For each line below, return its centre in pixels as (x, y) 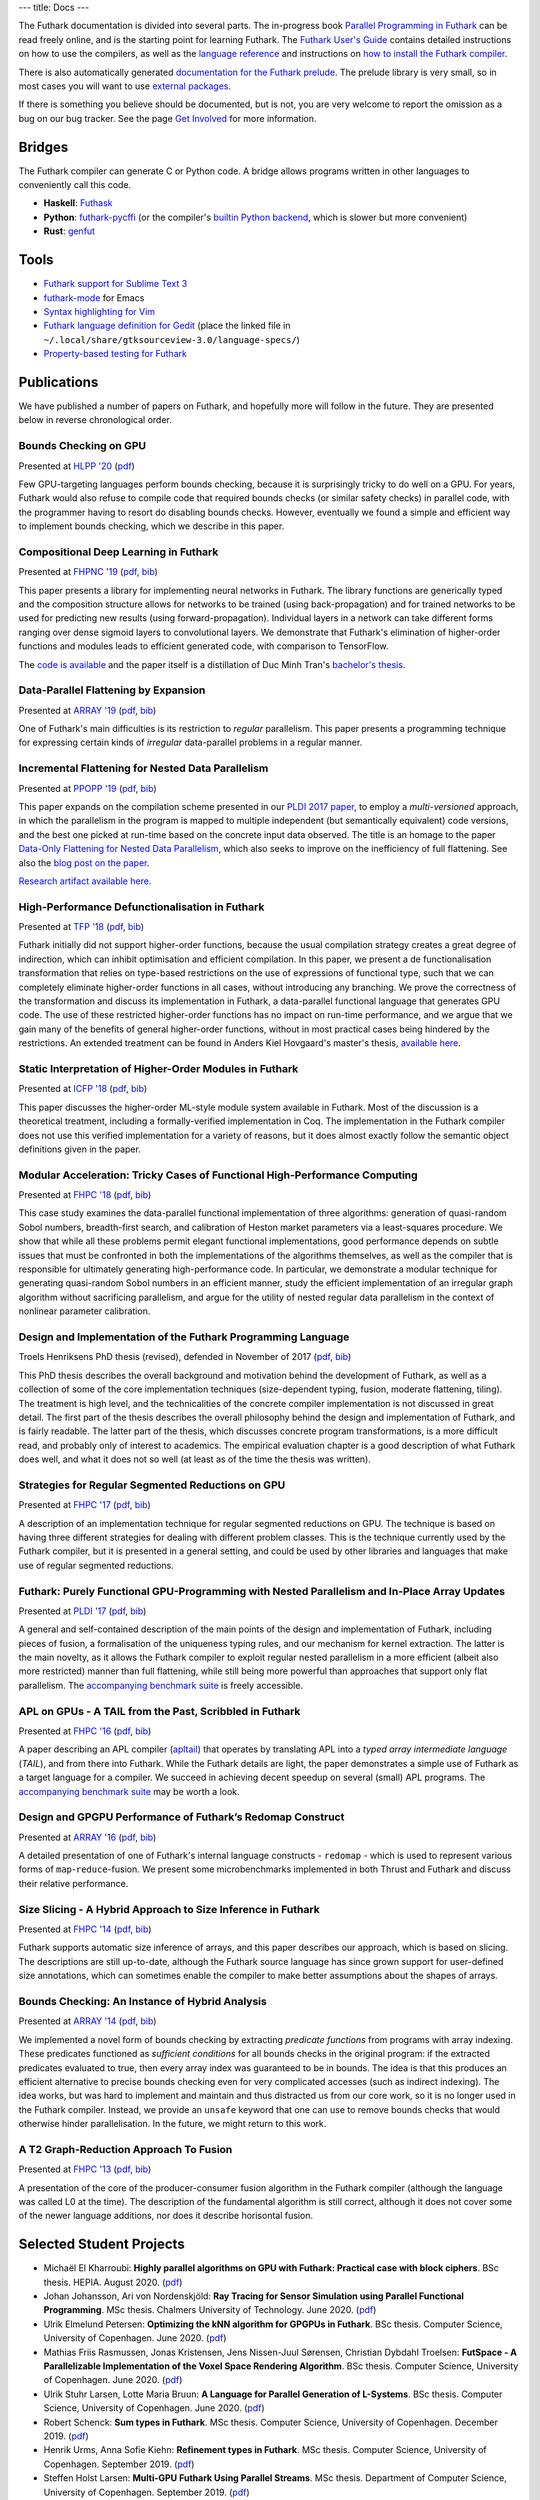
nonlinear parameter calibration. (84, 1311)
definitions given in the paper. (80, 1149)
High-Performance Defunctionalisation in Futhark (141, 907)
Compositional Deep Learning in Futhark (118, 552)
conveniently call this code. (75, 185)
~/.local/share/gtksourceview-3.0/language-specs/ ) (171, 339)
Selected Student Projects (101, 2244)
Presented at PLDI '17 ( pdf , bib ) (82, 1611)
